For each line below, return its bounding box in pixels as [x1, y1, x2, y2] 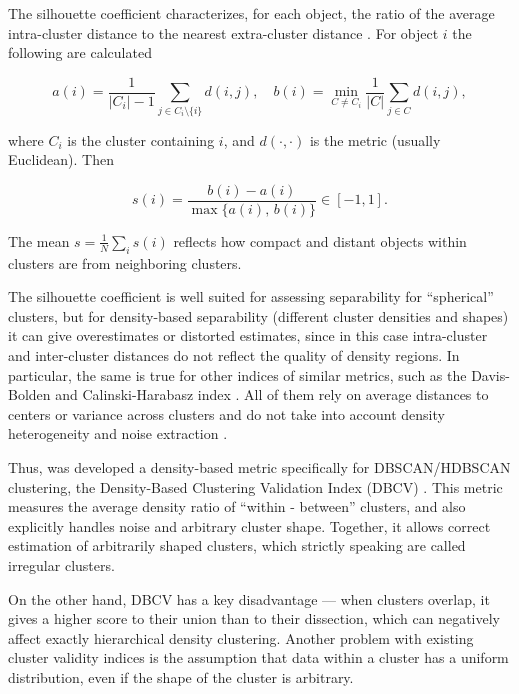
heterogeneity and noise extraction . [8, 423, 228, 444]
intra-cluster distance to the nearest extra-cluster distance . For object [8, 22, 439, 43]
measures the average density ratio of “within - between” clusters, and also [8, 496, 466, 517]
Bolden [8, 384, 51, 405]
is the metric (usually [309, 129, 441, 150]
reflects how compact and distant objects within [173, 230, 467, 251]
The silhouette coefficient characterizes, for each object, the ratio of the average [8, 3, 495, 23]
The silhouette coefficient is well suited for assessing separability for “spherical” [8, 286, 494, 307]
